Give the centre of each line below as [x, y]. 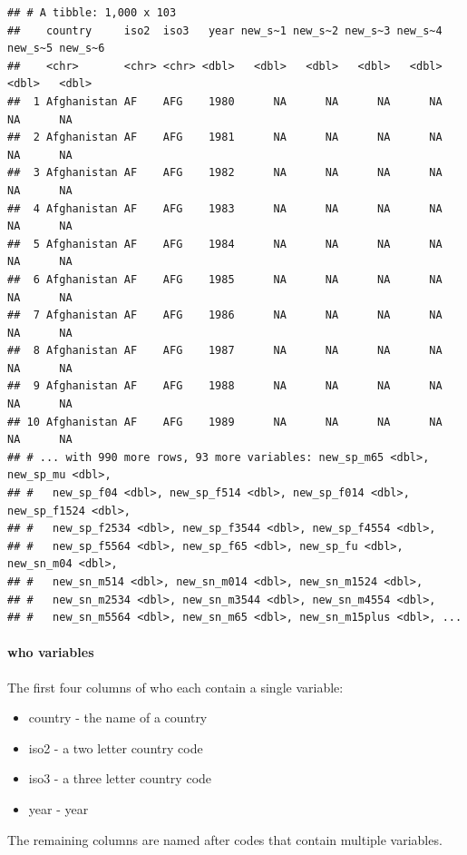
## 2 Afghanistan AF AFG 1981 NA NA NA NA [225, 138]
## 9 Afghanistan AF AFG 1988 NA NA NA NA [225, 386]
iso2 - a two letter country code [116, 747]
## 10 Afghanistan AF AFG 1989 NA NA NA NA [225, 422]
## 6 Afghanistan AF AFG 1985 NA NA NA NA [225, 279]
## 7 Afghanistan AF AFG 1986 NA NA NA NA [225, 315]
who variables [51, 652]
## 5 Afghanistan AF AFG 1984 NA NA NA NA [225, 244]
